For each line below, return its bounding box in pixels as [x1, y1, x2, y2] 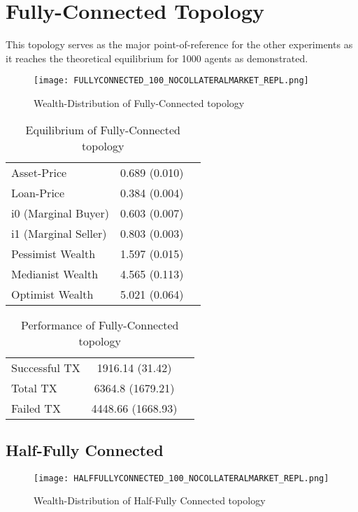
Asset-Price [11, 164, 67, 180]
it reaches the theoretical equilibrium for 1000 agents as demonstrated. [6, 50, 308, 65]
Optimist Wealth [11, 285, 94, 302]
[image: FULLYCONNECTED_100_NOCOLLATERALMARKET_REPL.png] [34, 76, 309, 86]
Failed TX [11, 399, 61, 416]
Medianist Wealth [11, 265, 99, 282]
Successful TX [11, 359, 80, 376]
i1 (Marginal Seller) [11, 225, 107, 241]
